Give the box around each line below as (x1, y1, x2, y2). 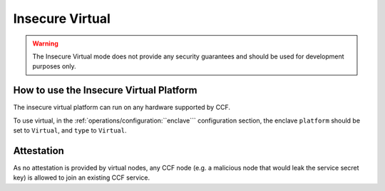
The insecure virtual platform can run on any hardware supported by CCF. (13, 103, 231, 112)
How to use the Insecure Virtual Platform (13, 84, 197, 96)
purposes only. (32, 62, 76, 71)
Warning (32, 39, 58, 48)
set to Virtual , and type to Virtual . (13, 126, 127, 135)
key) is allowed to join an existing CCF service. (13, 173, 150, 182)
